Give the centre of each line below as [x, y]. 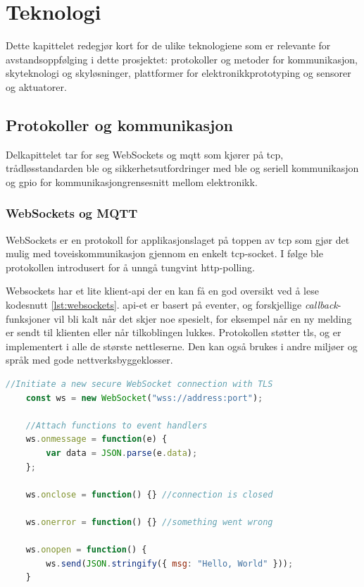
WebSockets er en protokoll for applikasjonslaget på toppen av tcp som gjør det [178, 239]
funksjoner [28, 318]
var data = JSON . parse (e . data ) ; [122, 453]
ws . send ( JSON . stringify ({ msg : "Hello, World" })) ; [170, 563]
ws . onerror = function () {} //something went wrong [149, 522]
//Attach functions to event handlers [117, 425]
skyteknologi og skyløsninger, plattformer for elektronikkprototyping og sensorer [178, 73]
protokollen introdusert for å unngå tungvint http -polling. [130, 267]
